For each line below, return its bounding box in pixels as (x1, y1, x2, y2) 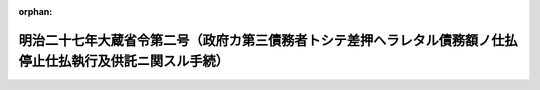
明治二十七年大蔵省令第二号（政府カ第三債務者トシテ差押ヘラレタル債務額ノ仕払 (18, 31, 518, 49)
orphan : (18, 6, 53, 17)
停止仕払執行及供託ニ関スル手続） (18, 53, 229, 70)
